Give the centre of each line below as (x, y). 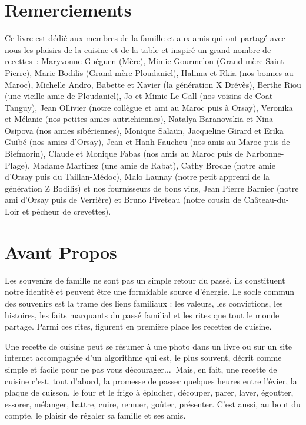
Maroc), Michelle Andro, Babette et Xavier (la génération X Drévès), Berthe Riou (153, 84)
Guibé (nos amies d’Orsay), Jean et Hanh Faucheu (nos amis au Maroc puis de (147, 142)
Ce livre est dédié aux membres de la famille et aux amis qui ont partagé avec (145, 38)
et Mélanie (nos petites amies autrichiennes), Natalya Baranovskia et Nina (139, 119)
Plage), (17, 165)
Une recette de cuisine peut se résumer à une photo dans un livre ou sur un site (148, 346)
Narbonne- (265, 154)
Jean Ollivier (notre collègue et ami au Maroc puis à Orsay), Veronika (166, 107)
